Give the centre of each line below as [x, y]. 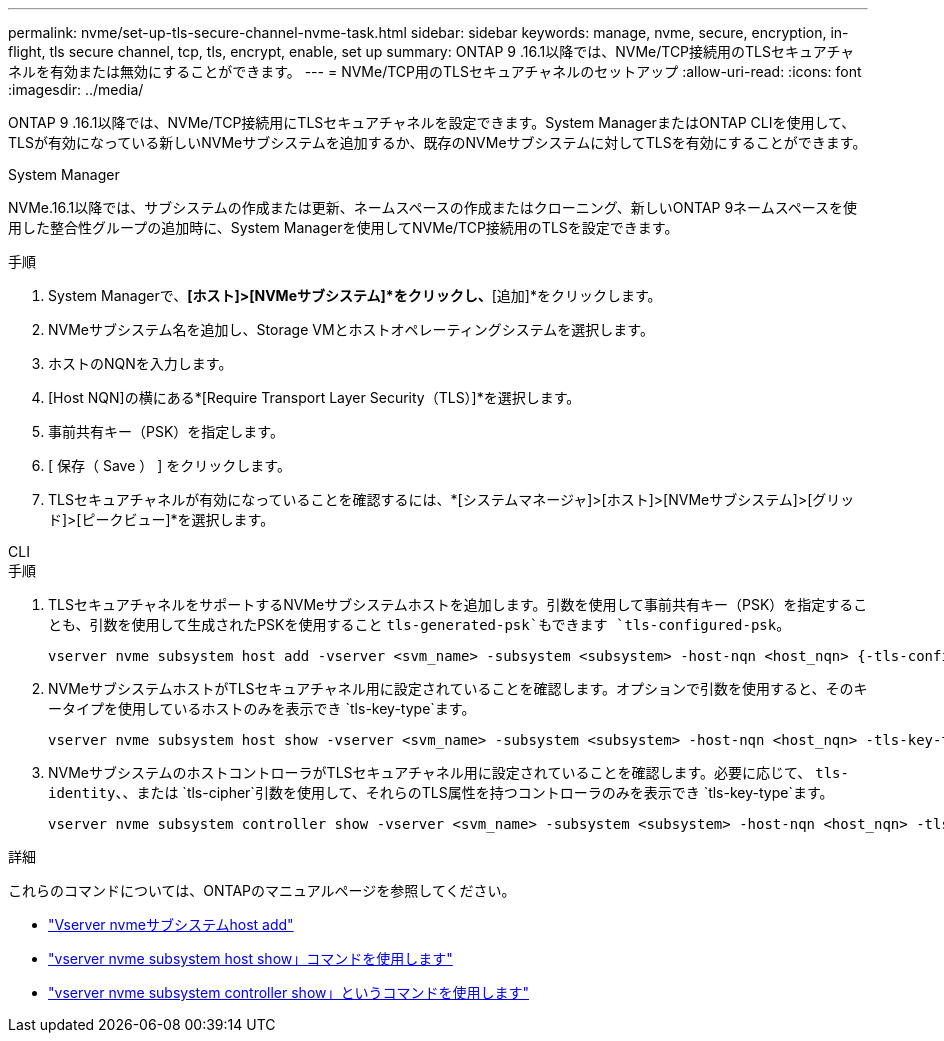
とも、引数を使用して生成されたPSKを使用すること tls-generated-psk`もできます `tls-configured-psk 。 [419, 624]
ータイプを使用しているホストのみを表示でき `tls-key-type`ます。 [262, 708]
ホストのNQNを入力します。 [140, 363]
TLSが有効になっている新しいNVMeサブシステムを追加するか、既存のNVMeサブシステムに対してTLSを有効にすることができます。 [437, 142]
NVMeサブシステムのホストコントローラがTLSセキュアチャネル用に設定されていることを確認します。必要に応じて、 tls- [448, 772]
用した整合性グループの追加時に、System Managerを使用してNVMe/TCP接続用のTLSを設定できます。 [343, 227]
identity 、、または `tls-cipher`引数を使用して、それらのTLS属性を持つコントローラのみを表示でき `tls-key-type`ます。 [441, 792]
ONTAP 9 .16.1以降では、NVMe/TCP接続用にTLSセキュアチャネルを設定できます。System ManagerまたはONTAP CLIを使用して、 [432, 122]
